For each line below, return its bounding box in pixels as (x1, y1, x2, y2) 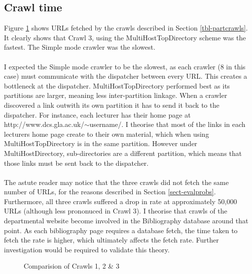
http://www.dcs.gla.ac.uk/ (4, 119, 84, 129)
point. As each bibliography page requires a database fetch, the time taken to (4, 225, 238, 235)
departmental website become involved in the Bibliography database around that (4, 215, 249, 226)
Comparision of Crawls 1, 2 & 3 (24, 261, 119, 271)
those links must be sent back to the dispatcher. (4, 157, 149, 168)
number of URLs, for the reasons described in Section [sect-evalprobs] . (4, 186, 216, 197)
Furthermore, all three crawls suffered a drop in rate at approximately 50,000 (4, 196, 237, 206)
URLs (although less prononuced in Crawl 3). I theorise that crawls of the (4, 206, 227, 216)
